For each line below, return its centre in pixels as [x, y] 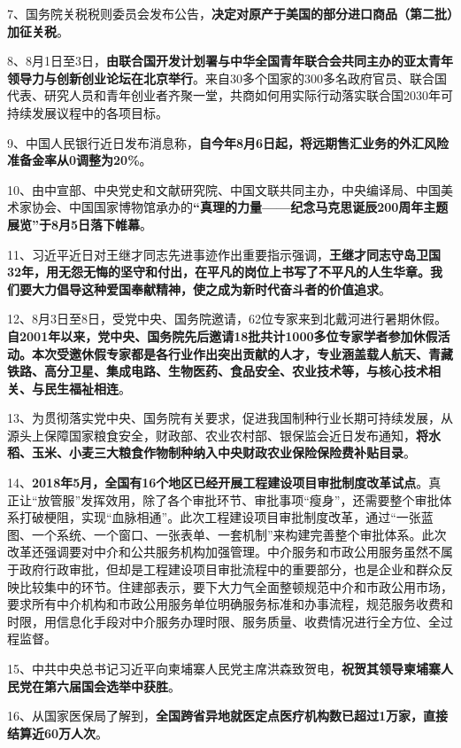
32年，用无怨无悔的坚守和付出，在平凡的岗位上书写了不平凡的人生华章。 [219, 272]
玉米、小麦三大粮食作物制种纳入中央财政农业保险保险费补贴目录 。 [223, 452]
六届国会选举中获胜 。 [118, 686]
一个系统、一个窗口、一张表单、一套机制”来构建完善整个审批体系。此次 [239, 534]
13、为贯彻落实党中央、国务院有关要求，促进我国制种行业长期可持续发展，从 [230, 418]
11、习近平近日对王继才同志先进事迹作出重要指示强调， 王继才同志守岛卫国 [224, 254]
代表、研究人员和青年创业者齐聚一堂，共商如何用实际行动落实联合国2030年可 [230, 95]
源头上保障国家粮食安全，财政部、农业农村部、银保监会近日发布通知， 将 [218, 435]
